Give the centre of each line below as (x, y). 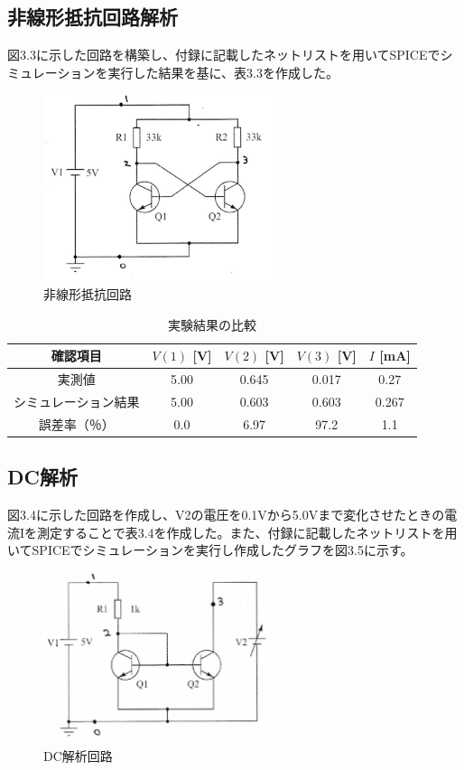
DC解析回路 (78, 756)
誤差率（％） (76, 423)
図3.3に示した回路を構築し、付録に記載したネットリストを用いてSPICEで (224, 55)
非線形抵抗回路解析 (93, 17)
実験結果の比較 (212, 324)
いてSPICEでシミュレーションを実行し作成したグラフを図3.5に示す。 (210, 550)
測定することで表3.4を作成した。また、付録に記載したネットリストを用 (247, 532)
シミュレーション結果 (77, 402)
